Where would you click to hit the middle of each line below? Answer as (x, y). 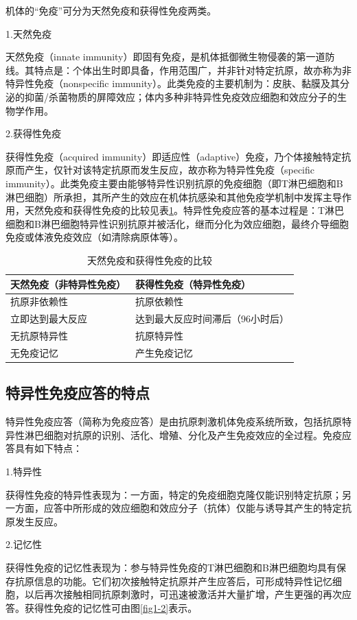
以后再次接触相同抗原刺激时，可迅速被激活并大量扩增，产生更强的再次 (183, 594)
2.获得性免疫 (33, 133)
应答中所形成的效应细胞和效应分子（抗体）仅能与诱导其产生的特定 (193, 508)
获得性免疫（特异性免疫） (193, 284)
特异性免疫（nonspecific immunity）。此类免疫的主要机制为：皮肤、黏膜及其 (173, 83)
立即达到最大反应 (49, 319)
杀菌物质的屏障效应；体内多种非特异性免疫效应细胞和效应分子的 (193, 96)
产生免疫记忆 (164, 352)
